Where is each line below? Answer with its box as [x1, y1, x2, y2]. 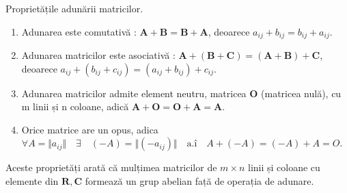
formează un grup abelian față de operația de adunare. [85, 174, 314, 188]
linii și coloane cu [248, 160, 320, 175]
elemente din [5, 174, 59, 188]
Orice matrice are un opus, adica [21, 122, 158, 136]
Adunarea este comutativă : [21, 24, 137, 38]
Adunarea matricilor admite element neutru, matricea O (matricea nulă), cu [21, 86, 342, 100]
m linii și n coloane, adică [21, 99, 129, 114]
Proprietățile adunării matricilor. [5, 1, 143, 15]
